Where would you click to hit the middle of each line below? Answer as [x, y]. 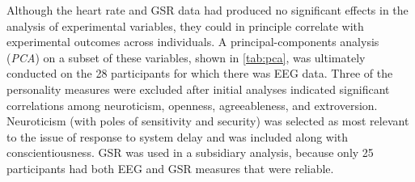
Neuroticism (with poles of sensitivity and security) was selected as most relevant [208, 121]
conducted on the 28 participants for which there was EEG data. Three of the [200, 73]
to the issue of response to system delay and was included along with [178, 136]
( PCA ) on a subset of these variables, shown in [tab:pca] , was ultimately [186, 57]
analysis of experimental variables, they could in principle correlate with [185, 25]
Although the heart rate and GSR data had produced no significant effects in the [207, 10]
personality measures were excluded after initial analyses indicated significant [198, 89]
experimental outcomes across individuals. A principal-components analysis [193, 42]
